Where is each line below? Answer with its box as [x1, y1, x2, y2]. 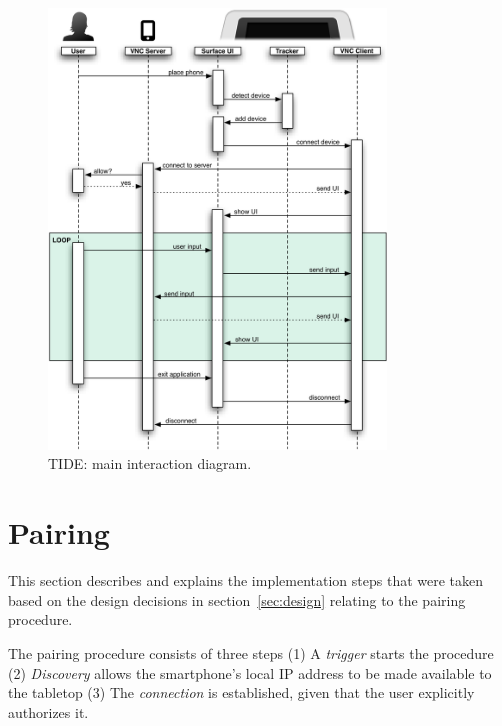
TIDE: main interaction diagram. [48, 453, 252, 474]
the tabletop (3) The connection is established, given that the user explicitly [8, 682, 475, 703]
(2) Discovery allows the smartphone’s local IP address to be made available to [8, 662, 492, 683]
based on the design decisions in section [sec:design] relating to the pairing [8, 589, 466, 610]
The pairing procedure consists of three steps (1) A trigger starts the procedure [8, 642, 494, 663]
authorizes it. [8, 701, 89, 722]
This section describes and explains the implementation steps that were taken [8, 570, 484, 591]
